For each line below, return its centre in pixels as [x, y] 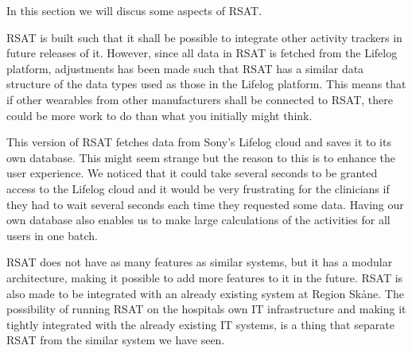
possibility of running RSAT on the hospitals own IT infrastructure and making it [206, 309]
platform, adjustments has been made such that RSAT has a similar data [185, 68]
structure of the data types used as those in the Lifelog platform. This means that [206, 84]
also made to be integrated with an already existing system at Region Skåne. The [205, 293]
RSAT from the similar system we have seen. [116, 340]
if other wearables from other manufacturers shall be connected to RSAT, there [200, 99]
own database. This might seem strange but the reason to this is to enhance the [201, 157]
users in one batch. [52, 235]
